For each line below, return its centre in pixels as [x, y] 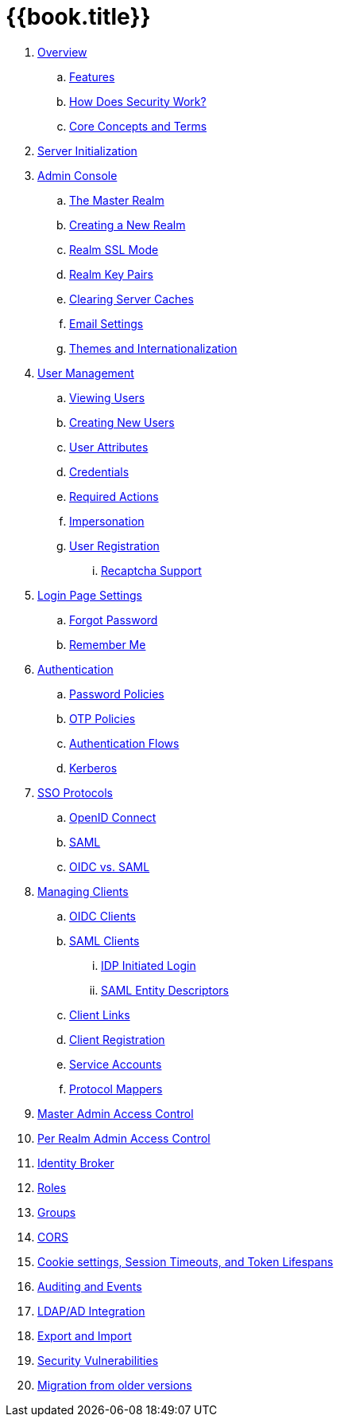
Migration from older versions [115, 1385]
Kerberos [93, 768]
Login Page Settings [90, 595]
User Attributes [109, 447]
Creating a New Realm [127, 225]
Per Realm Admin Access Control [124, 1138]
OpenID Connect [113, 817]
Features [92, 76]
